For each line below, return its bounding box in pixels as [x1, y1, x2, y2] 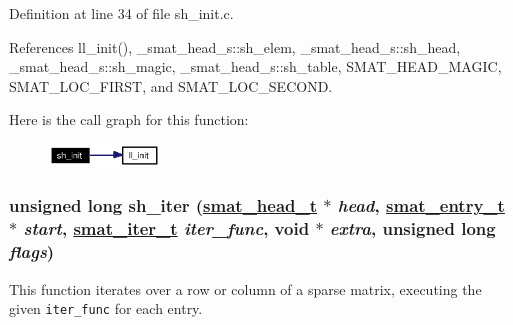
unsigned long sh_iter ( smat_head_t [9, 193, 318, 218]
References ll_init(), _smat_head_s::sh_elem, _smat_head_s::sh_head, [9, 36, 461, 57]
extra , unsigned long [329, 216, 496, 241]
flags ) [9, 239, 55, 264]
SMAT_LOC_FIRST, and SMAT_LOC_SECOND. [9, 75, 333, 96]
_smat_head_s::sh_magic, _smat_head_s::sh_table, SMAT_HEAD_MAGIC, [9, 56, 502, 77]
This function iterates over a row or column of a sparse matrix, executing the [9, 278, 482, 299]
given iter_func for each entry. [9, 298, 203, 319]
